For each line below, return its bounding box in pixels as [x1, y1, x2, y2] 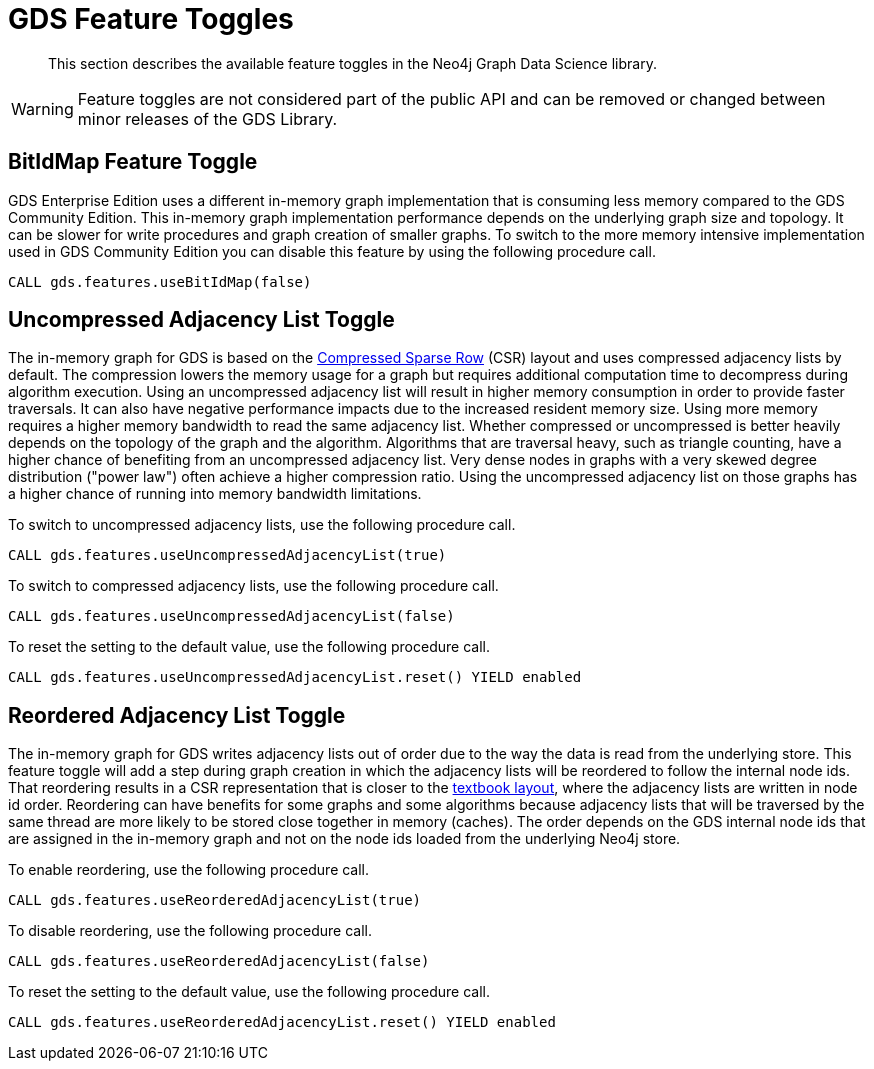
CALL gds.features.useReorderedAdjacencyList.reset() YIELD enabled [8, 1014, 556, 1031]
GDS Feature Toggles [8, 2, 294, 36]
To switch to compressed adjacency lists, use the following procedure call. [8, 577, 499, 595]
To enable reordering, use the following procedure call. [8, 861, 370, 879]
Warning [11, 98, 74, 119]
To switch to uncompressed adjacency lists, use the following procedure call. [8, 516, 516, 534]
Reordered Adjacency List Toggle [8, 702, 346, 728]
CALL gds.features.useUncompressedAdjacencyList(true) [8, 547, 447, 564]
